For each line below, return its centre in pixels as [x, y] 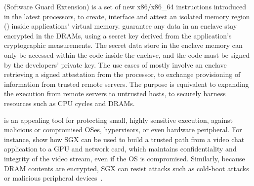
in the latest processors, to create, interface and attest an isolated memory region [127, 16]
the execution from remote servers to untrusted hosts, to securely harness [115, 93]
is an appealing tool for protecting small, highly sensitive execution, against [118, 120]
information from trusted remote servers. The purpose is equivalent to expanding [127, 84]
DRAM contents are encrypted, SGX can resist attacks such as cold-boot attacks [127, 168]
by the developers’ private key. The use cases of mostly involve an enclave [115, 64]
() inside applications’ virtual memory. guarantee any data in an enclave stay [121, 26]
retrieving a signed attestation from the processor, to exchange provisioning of [122, 74]
